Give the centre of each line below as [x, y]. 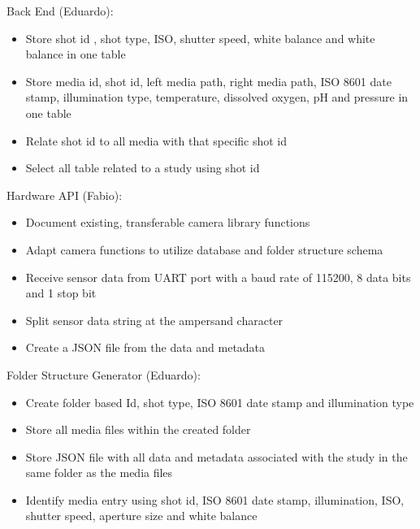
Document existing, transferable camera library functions [168, 222]
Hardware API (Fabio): [65, 195]
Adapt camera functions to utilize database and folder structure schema [204, 249]
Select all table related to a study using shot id [143, 168]
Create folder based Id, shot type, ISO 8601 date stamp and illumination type [220, 402]
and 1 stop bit [61, 293]
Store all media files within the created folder [138, 429]
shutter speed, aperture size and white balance [141, 516]
